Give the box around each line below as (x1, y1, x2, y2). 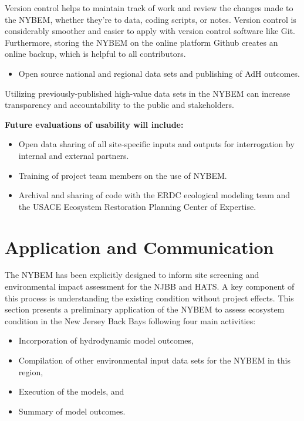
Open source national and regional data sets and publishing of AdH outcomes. (18, 67, 300, 79)
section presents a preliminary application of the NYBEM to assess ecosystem (5, 303, 285, 315)
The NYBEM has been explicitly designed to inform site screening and (5, 269, 259, 281)
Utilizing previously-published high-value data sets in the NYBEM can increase (5, 87, 291, 99)
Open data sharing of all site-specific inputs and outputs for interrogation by (18, 138, 295, 150)
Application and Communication (5, 235, 274, 259)
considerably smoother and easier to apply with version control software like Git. (5, 25, 295, 37)
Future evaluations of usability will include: (5, 118, 184, 130)
